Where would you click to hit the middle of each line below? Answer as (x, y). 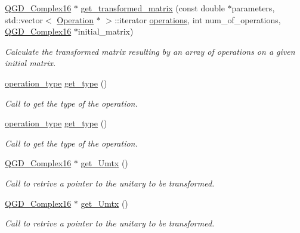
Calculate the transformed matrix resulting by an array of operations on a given (150, 51)
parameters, (253, 8)
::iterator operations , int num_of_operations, (198, 19)
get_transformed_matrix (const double (153, 8)
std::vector (24, 19)
